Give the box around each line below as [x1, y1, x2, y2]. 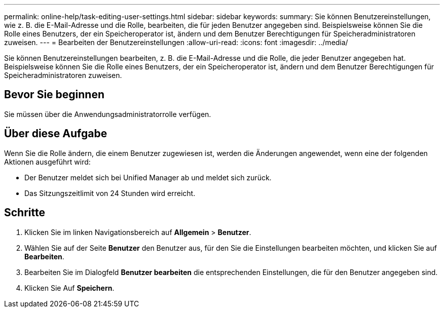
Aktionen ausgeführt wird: [4, 157, 91, 166]
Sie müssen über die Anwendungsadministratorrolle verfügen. [4, 109, 211, 119]
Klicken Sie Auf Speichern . [24, 283, 115, 292]
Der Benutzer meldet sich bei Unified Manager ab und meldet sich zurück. [24, 173, 272, 182]
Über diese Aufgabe [4, 127, 107, 140]
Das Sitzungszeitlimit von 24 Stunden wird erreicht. [24, 188, 196, 198]
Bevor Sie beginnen [4, 88, 105, 101]
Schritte [4, 206, 45, 219]
